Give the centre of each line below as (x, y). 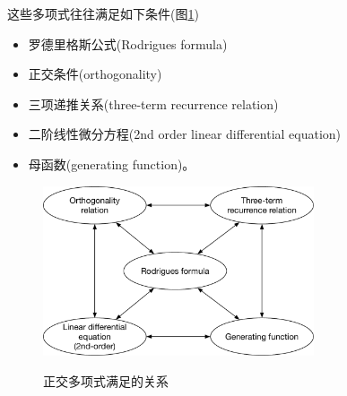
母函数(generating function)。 (112, 164)
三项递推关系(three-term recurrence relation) (153, 103)
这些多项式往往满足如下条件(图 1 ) (103, 13)
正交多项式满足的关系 (106, 380)
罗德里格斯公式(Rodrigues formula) (128, 43)
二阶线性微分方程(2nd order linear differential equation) (185, 134)
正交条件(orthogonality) (95, 74)
